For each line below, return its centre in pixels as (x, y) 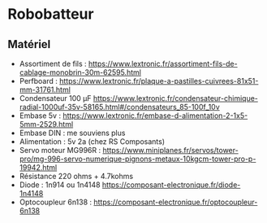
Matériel (29, 44)
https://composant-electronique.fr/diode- (171, 185)
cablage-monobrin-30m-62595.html (80, 72)
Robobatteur (51, 14)
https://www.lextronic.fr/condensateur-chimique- (176, 98)
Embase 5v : (40, 116)
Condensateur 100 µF (55, 98)
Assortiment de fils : (53, 63)
